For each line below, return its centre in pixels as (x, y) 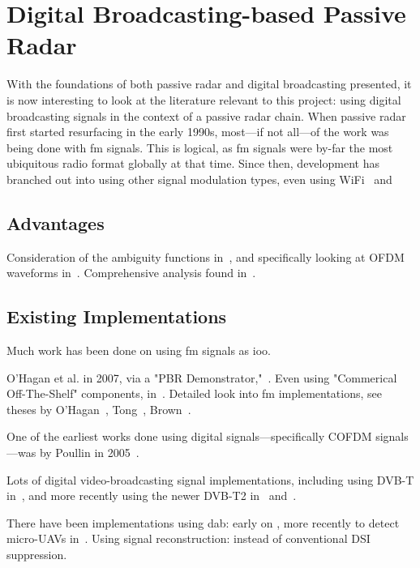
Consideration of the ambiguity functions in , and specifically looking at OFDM (206, 256)
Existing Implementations (117, 316)
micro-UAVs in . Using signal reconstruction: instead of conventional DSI (189, 538)
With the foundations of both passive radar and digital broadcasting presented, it (209, 84)
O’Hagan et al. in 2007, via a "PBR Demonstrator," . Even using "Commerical (202, 377)
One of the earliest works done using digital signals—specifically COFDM (189, 436)
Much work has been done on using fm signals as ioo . (139, 350)
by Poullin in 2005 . (89, 453)
